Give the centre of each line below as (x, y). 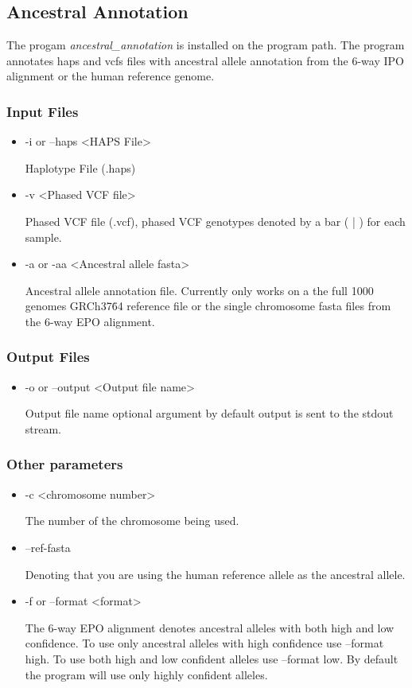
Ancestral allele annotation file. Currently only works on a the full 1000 (199, 290)
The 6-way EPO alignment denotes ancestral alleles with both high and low (210, 627)
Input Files (43, 111)
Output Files (48, 357)
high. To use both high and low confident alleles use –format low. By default (212, 658)
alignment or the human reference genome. (111, 76)
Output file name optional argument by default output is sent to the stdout (209, 413)
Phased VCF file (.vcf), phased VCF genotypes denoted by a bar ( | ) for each (215, 221)
